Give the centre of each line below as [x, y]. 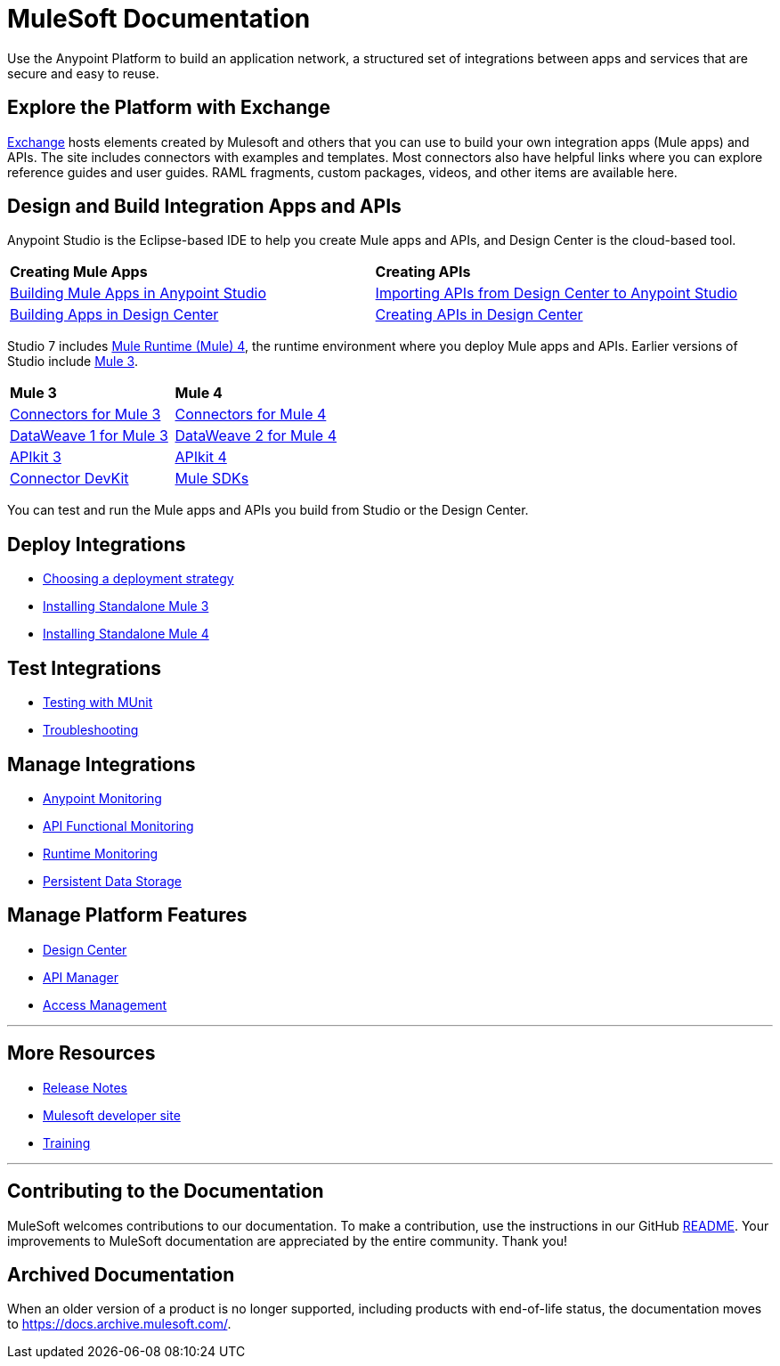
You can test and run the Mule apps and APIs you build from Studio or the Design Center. [268, 510]
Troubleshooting [91, 730]
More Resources [81, 1053]
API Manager [81, 977]
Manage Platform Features [127, 915]
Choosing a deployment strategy [138, 579]
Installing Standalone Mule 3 [126, 606]
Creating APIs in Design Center [479, 315]
